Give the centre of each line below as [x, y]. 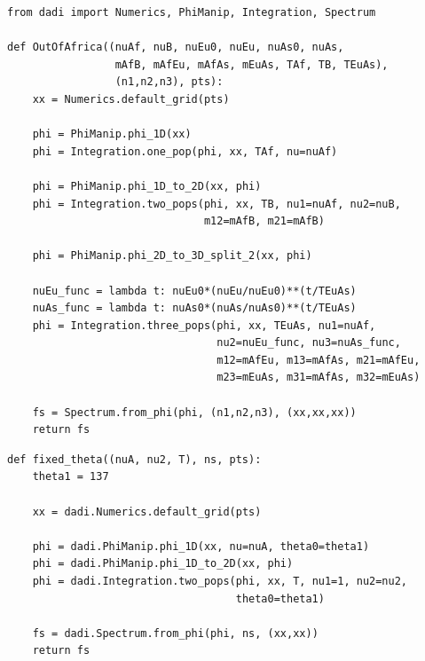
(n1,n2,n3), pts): [169, 82]
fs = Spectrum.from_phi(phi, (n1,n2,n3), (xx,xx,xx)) [194, 412]
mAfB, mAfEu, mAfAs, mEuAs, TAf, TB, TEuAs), [252, 64]
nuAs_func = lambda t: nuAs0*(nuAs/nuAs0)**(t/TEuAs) [194, 308]
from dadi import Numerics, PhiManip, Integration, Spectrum [192, 12]
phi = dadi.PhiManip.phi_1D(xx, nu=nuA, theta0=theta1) [201, 546]
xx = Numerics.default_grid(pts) [131, 99]
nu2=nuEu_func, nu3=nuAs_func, [309, 343]
